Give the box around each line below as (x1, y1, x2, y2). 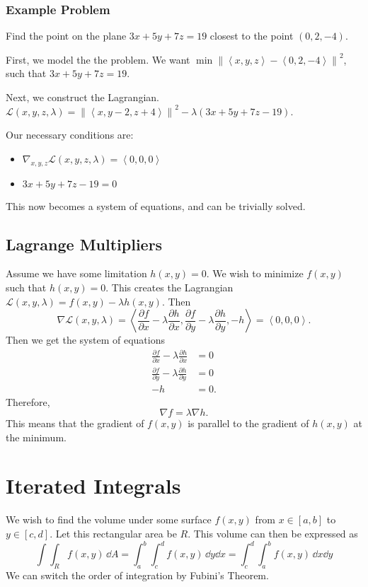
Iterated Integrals (6, 471, 181, 500)
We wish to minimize (212, 266, 304, 281)
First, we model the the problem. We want (6, 52, 190, 66)
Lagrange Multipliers (6, 233, 163, 255)
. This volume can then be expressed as (188, 526, 358, 540)
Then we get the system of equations (6, 332, 165, 347)
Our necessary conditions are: (6, 127, 134, 142)
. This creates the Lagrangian (105, 279, 234, 294)
